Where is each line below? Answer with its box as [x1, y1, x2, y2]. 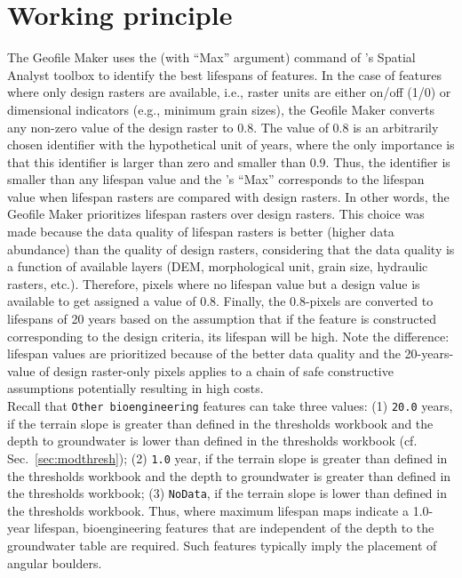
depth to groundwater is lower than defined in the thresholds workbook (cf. [7, 431, 418, 450]
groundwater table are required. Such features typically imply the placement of [7, 535, 437, 554]
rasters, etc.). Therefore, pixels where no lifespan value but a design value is [7, 274, 420, 293]
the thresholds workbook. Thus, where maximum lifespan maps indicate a [7, 501, 410, 519]
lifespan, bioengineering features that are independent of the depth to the [34, 518, 434, 537]
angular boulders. [7, 553, 102, 572]
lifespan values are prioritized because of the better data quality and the [7, 344, 401, 363]
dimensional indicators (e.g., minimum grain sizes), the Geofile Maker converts [7, 100, 434, 118]
